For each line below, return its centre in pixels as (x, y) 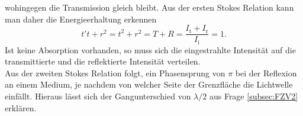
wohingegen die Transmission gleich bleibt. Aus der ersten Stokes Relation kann (149, 7)
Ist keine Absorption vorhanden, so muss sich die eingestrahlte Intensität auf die (150, 49)
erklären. (21, 107)
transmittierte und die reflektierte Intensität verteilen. (103, 61)
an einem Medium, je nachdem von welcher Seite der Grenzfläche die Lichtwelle (149, 84)
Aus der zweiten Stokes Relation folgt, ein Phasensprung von (115, 72)
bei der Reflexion (266, 72)
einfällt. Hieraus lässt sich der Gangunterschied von (98, 96)
